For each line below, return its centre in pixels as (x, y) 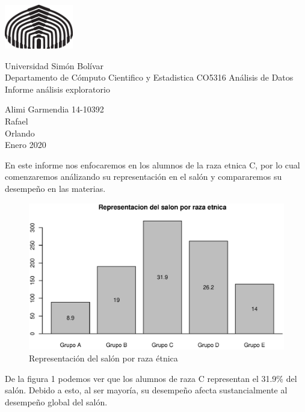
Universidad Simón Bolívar (54, 65)
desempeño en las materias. (55, 188)
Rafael (17, 121)
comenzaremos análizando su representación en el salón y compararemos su (143, 177)
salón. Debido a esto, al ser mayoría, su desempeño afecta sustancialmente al (146, 390)
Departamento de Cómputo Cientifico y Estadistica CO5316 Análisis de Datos (149, 77)
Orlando (20, 133)
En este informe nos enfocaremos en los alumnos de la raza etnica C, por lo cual (152, 164)
